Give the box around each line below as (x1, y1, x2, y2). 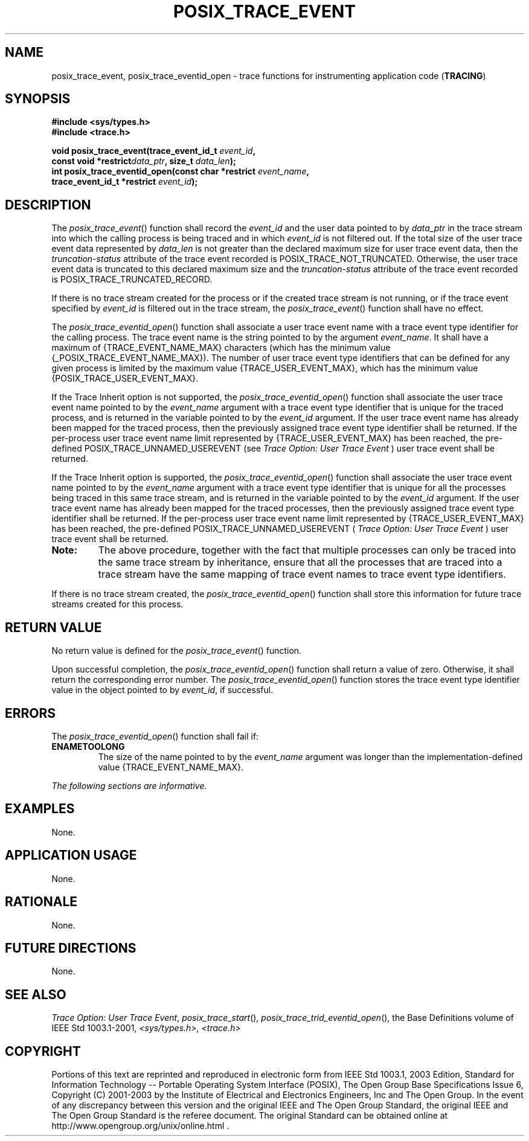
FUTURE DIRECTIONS (5, 940, 136, 956)
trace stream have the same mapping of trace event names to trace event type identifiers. (98, 568, 506, 581)
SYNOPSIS (5, 91, 71, 107)
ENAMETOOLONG (51, 741, 125, 752)
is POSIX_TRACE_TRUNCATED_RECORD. (51, 274, 213, 285)
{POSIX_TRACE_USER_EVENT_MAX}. (51, 373, 199, 384)
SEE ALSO (5, 986, 66, 1002)
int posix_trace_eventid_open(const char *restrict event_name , (51, 166, 309, 177)
